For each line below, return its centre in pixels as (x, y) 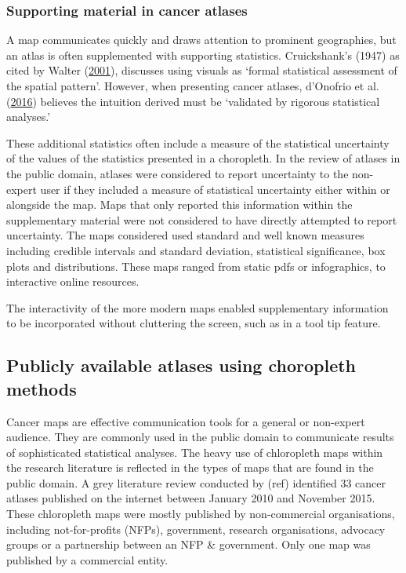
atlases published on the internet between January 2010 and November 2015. (191, 498)
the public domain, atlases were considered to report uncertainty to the (178, 173)
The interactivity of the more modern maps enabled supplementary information (198, 307)
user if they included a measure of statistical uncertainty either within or (215, 189)
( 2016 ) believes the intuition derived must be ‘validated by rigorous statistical (193, 101)
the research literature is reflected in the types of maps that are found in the (190, 467)
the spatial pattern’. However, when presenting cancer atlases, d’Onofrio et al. (193, 86)
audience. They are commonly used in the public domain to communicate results (200, 437)
